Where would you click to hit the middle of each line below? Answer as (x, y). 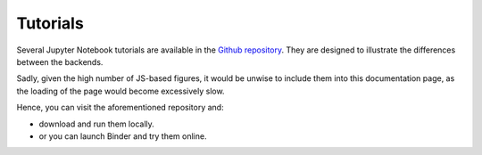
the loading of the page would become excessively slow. (120, 91)
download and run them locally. (97, 124)
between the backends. (60, 61)
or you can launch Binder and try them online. (123, 136)
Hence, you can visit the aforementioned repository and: (120, 108)
